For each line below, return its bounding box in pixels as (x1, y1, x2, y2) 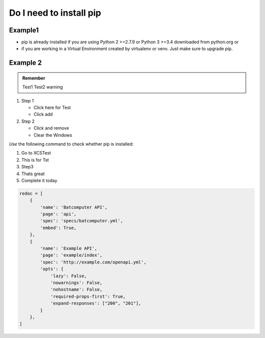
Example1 (9, 26, 39, 34)
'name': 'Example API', (40, 246, 98, 251)
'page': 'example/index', (40, 253, 103, 258)
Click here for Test (33, 104, 71, 110)
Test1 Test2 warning (22, 84, 63, 90)
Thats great (21, 171, 45, 177)
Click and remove (33, 125, 69, 131)
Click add (33, 111, 53, 117)
